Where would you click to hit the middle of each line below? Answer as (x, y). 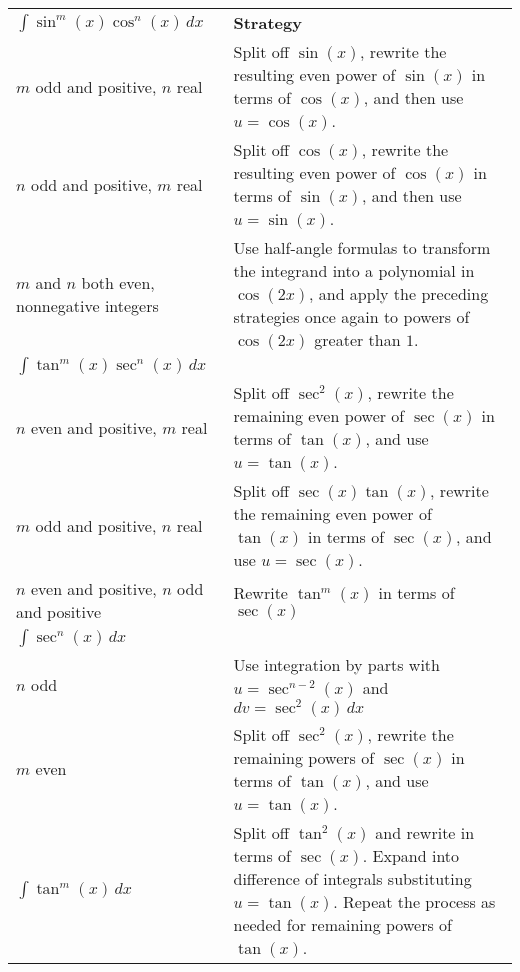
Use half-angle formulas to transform (362, 247)
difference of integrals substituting (352, 878)
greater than (357, 339)
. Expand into (411, 855)
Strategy (267, 22)
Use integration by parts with (336, 664)
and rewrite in (425, 832)
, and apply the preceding (398, 293)
